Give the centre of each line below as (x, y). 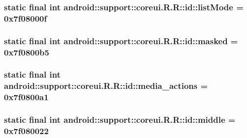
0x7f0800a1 (26, 97)
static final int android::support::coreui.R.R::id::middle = (120, 120)
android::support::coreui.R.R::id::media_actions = (106, 86)
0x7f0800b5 (27, 52)
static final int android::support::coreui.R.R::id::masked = (121, 41)
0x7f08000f (26, 18)
